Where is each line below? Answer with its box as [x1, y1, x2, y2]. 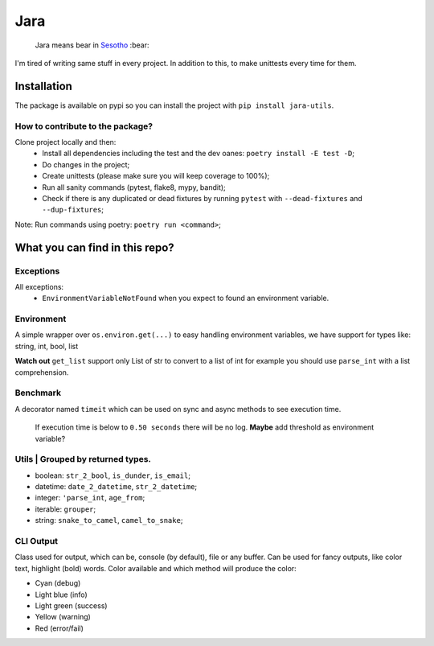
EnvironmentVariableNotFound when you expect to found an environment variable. [42, 294, 330, 303]
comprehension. [14, 367, 69, 377]
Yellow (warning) [35, 612, 92, 622]
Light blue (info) [35, 590, 88, 599]
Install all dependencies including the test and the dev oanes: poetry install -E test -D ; [42, 149, 355, 158]
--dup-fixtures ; [42, 205, 104, 215]
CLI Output [14, 535, 59, 546]
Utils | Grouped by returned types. [14, 454, 152, 465]
